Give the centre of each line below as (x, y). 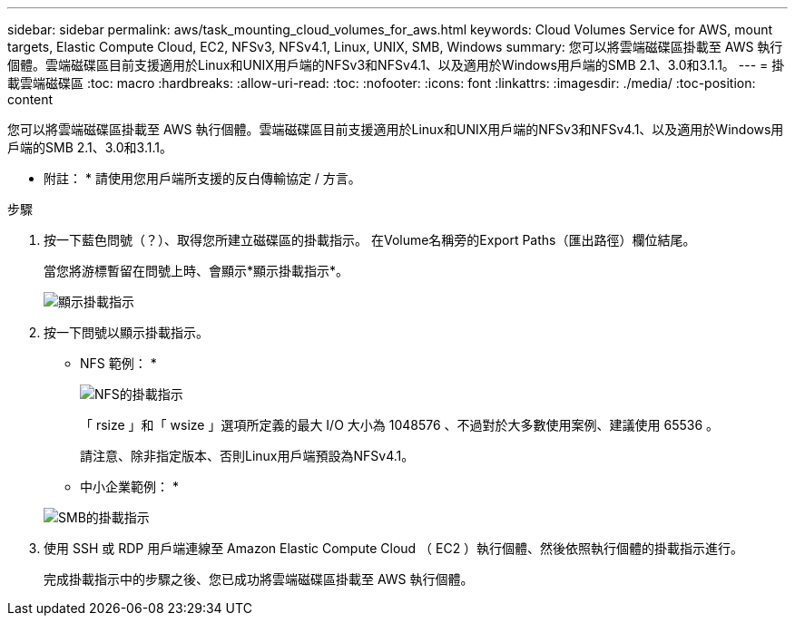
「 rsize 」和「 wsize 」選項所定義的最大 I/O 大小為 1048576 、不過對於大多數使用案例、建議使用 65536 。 (400, 425)
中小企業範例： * (129, 487)
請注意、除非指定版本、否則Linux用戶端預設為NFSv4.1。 (247, 456)
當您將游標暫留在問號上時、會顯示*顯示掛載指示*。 (196, 271)
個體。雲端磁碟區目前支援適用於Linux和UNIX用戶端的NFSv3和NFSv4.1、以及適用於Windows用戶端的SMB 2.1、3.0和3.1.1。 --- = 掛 (396, 65)
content (30, 99)
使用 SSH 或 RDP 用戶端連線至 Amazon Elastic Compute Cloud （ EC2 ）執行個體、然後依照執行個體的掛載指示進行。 (394, 548)
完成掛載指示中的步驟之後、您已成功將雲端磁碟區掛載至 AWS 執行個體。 (259, 579)
